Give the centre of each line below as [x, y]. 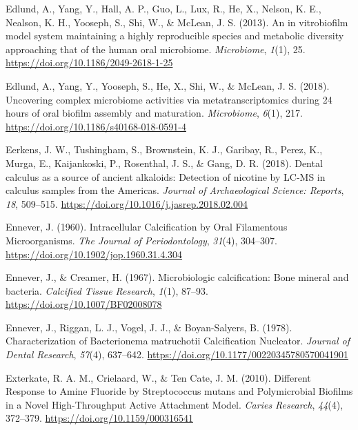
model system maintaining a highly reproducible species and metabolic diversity [175, 36]
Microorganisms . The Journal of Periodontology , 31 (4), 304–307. [141, 240]
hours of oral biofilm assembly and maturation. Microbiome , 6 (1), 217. [154, 113]
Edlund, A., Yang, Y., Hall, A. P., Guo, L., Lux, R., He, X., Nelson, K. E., [163, 8]
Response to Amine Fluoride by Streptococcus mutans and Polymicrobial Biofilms [179, 391]
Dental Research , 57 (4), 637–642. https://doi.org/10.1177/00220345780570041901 [177, 354]
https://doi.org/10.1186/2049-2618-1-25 [89, 62]
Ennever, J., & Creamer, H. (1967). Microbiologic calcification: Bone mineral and [177, 277]
